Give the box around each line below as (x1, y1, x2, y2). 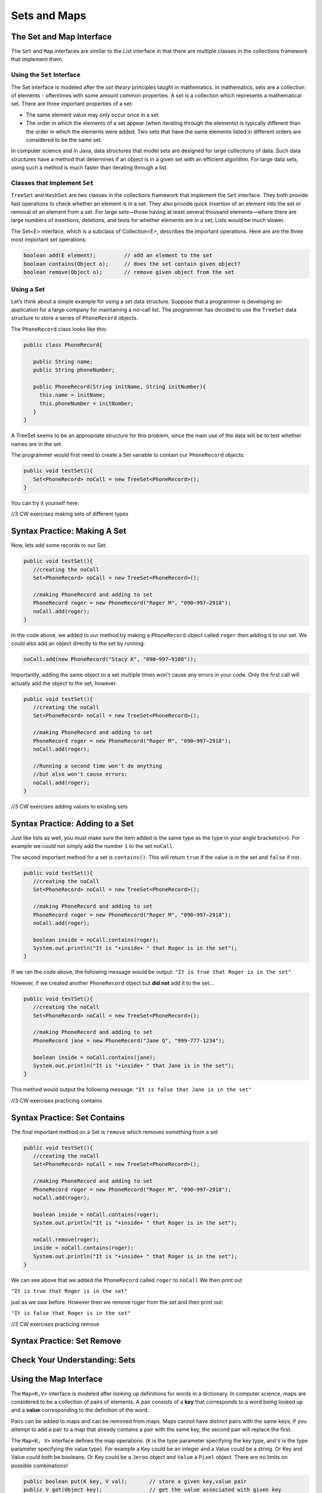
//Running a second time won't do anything (33, 762, 162, 769)
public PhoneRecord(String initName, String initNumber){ (33, 383, 206, 390)
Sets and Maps (11, 9, 86, 22)
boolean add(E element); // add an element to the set (23, 252, 213, 259)
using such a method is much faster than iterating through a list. (11, 164, 168, 171)
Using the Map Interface (11, 1374, 103, 1384)
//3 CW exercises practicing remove (11, 1320, 100, 1328)
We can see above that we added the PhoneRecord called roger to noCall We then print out (11, 1277, 243, 1284)
